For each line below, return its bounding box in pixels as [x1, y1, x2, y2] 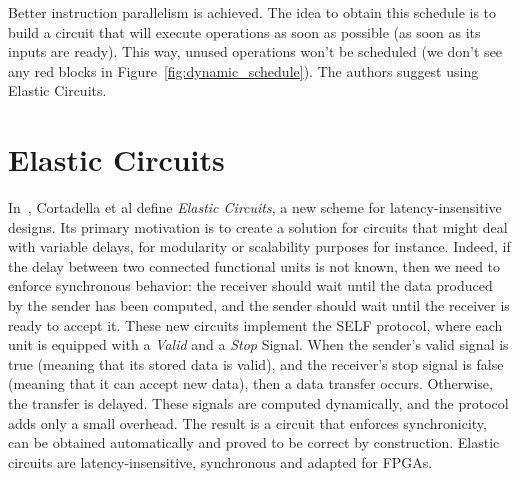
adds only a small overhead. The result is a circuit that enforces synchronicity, [8, 412, 487, 433]
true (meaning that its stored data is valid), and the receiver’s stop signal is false [8, 353, 504, 374]
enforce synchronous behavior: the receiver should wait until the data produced [8, 275, 493, 296]
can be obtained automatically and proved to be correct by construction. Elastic [8, 432, 500, 453]
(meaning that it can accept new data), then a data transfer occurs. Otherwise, [8, 373, 493, 394]
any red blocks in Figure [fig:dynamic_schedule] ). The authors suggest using [8, 60, 479, 81]
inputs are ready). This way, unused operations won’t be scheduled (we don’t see [8, 41, 503, 62]
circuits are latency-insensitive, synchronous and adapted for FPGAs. [8, 451, 433, 472]
